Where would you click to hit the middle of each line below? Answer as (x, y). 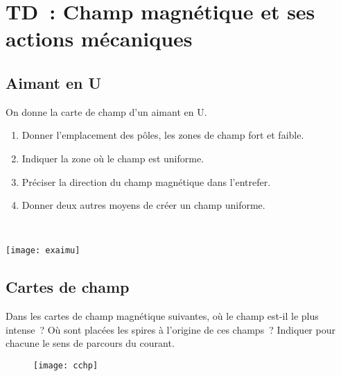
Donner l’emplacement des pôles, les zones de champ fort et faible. (163, 135)
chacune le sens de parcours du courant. (90, 343)
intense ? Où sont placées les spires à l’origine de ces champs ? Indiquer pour (170, 329)
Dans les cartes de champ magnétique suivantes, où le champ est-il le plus (162, 316)
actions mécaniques (99, 39)
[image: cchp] (66, 365)
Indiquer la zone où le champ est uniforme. (113, 158)
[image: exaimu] (43, 251)
